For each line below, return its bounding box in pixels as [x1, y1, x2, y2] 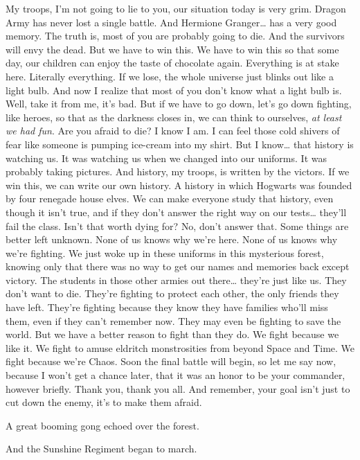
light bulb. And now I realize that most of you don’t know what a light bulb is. [6, 82, 342, 97]
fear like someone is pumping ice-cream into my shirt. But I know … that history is [6, 136, 354, 151]
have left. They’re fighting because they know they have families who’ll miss [6, 300, 328, 315]
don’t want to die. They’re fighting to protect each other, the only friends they [6, 286, 339, 301]
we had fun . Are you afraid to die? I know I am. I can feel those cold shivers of [6, 123, 340, 138]
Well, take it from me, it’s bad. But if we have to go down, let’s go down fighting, [6, 96, 352, 111]
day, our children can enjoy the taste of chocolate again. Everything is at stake [6, 55, 339, 70]
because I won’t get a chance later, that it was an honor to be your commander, [6, 368, 345, 382]
